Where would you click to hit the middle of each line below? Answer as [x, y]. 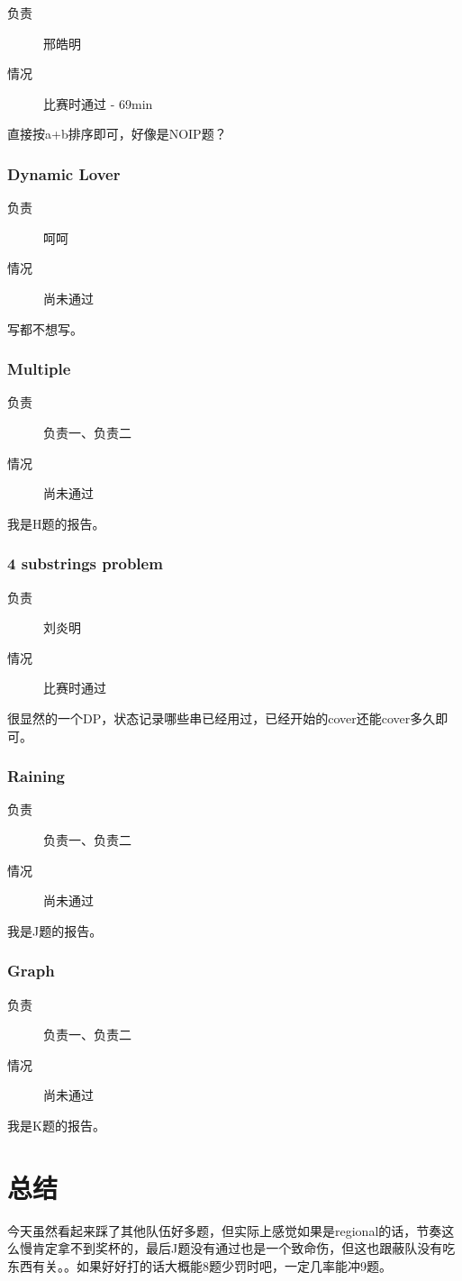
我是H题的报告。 [56, 523]
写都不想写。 [45, 328]
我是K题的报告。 [56, 1125]
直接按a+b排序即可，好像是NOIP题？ [117, 134]
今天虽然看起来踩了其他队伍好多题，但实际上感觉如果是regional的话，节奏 [225, 1230]
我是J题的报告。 [55, 930]
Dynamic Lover [64, 173]
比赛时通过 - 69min [98, 103]
